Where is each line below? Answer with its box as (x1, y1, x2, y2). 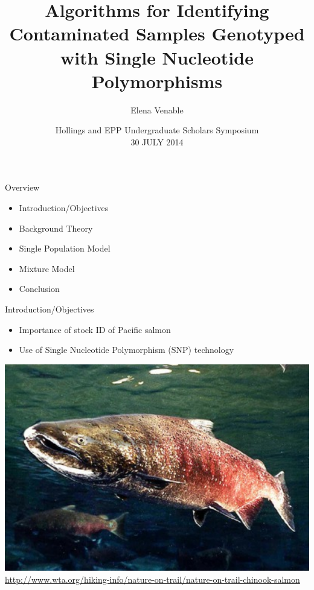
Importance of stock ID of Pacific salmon (19, 323, 171, 335)
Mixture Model (19, 262, 75, 274)
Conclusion (19, 282, 60, 295)
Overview (5, 181, 40, 194)
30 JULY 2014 (130, 135, 184, 148)
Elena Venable (130, 103, 184, 116)
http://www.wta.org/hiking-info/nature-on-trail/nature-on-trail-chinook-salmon (5, 573, 300, 586)
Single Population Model (19, 242, 111, 255)
